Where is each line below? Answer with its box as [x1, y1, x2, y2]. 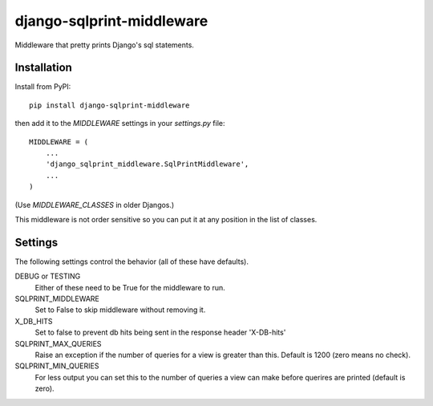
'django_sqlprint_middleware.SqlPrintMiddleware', [45, 160, 249, 168]
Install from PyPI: [14, 82, 71, 91]
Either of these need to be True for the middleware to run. [34, 282, 226, 292]
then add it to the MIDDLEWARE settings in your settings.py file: [14, 119, 225, 128]
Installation [14, 61, 72, 75]
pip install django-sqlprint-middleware [29, 100, 190, 110]
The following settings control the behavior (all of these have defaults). [14, 257, 249, 266]
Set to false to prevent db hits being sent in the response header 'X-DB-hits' [34, 327, 286, 337]
